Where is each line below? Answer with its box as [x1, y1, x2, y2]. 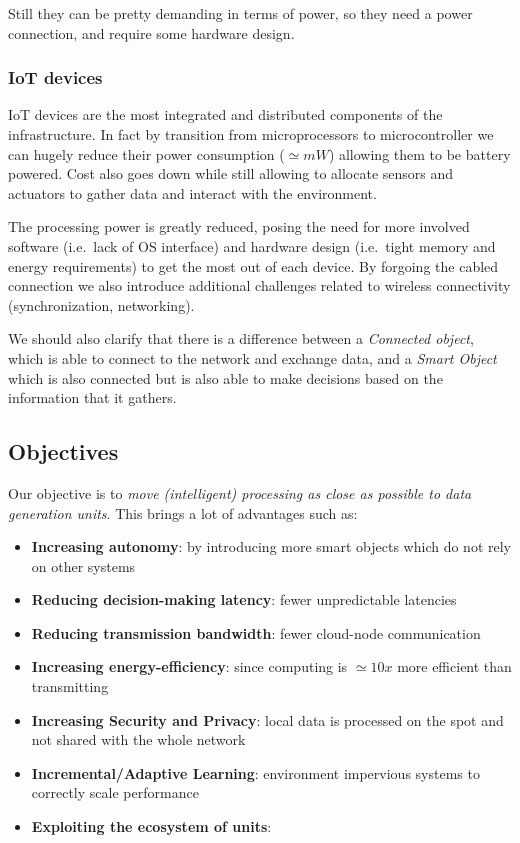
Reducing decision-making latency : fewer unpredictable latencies [31, 589, 457, 610]
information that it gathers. [8, 387, 177, 408]
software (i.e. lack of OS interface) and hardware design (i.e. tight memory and [8, 235, 496, 256]
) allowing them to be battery [328, 143, 511, 164]
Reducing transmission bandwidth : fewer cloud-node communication [31, 622, 481, 643]
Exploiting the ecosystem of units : [31, 816, 272, 837]
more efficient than [397, 656, 512, 677]
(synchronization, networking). [8, 294, 195, 315]
